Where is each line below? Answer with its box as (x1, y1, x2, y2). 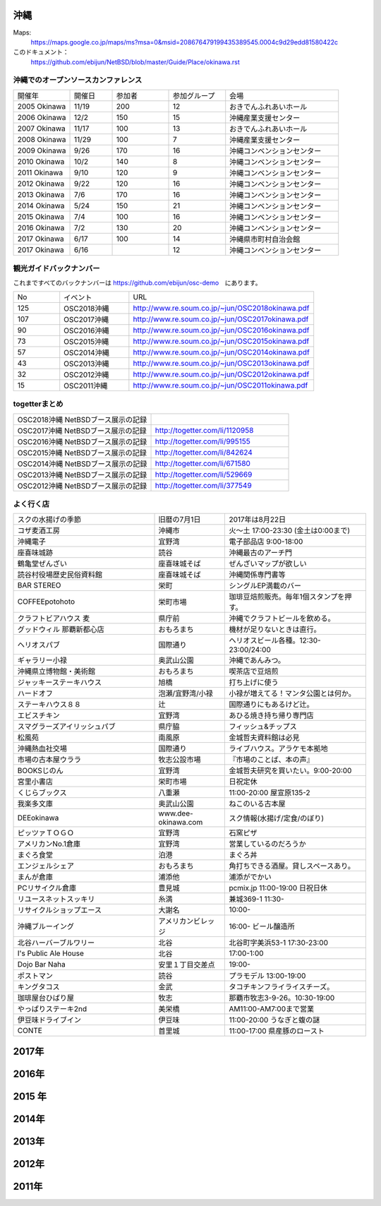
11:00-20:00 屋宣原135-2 (229, 788, 310, 798)
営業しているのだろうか (229, 839, 306, 849)
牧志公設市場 (158, 755, 201, 765)
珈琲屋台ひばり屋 (17, 993, 74, 1003)
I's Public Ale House (17, 948, 85, 958)
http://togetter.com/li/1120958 (155, 425, 254, 435)
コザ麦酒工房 (17, 526, 60, 536)
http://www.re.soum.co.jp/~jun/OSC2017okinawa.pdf (133, 314, 309, 324)
